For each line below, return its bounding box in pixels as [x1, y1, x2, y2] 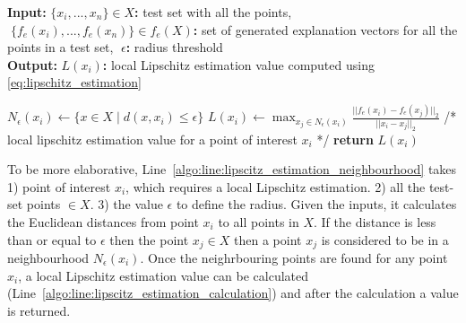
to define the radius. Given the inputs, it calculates [176, 195, 457, 214]
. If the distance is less [314, 212, 436, 231]
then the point [109, 230, 189, 249]
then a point [234, 230, 302, 249]
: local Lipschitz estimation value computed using [102, 55, 375, 74]
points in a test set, [7, 38, 114, 57]
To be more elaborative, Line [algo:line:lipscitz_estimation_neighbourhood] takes [7, 160, 457, 179]
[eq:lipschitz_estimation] [7, 73, 142, 92]
